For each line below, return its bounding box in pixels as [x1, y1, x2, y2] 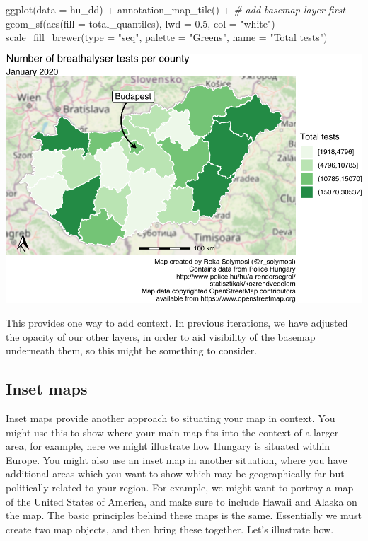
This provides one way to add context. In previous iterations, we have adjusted [6, 315, 348, 330]
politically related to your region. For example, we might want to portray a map [6, 480, 354, 495]
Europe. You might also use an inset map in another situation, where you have [6, 452, 347, 467]
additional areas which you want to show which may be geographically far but [6, 466, 345, 481]
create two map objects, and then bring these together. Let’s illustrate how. [6, 521, 334, 536]
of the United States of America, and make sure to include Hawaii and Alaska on [6, 494, 357, 508]
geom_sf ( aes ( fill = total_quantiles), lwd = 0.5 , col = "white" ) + [6, 16, 287, 30]
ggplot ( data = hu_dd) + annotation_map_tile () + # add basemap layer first [6, 2, 345, 16]
